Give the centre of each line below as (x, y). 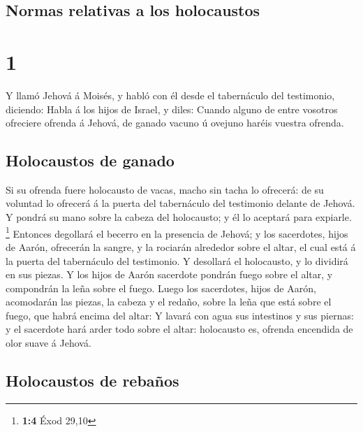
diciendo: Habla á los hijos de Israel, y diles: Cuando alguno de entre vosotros (172, 109)
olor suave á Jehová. (49, 343)
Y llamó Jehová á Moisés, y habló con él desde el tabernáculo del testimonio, (170, 95)
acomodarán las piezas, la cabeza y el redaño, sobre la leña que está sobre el (169, 302)
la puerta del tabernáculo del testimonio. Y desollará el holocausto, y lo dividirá (177, 260)
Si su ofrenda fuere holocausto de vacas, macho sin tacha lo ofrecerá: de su (165, 189)
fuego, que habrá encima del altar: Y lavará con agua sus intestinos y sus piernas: (180, 315)
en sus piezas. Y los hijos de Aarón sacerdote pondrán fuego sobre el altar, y (169, 274)
